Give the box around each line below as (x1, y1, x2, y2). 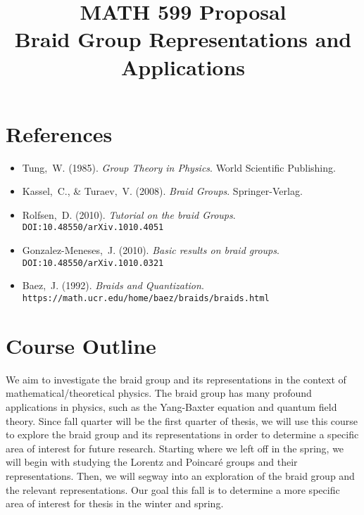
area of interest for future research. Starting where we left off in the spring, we (6, 440, 344, 455)
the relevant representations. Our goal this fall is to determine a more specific (6, 482, 340, 497)
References (6, 119, 113, 148)
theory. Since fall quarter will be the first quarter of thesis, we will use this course (6, 413, 358, 428)
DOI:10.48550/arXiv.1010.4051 (22, 222, 164, 233)
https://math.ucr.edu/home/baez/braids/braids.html (22, 293, 270, 303)
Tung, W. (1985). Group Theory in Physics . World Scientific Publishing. (22, 160, 336, 174)
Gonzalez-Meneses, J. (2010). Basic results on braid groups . (22, 243, 280, 257)
